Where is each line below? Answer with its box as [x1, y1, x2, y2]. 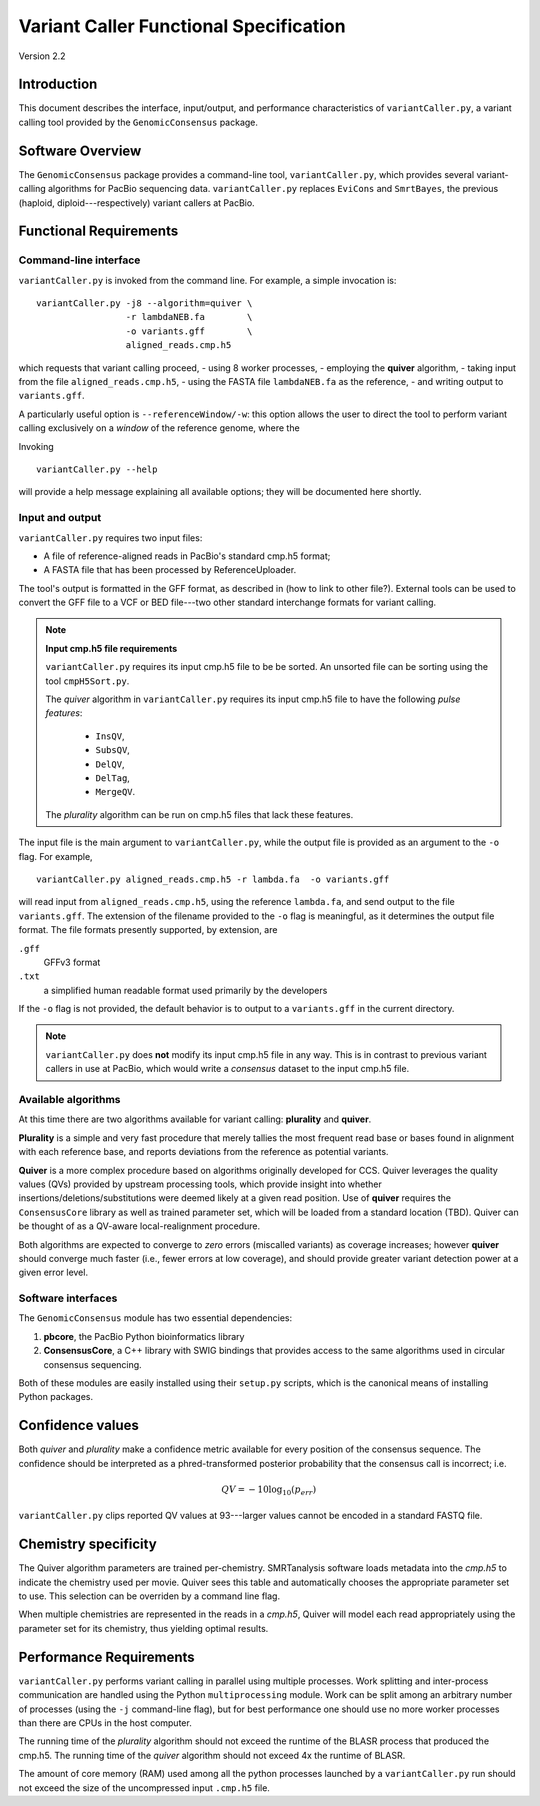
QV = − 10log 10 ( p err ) [221, 1483, 317, 1497]
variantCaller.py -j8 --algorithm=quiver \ [36, 298, 253, 309]
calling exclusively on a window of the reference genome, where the [18, 422, 300, 434]
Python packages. [18, 1391, 94, 1403]
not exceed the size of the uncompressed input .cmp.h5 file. [18, 1781, 270, 1794]
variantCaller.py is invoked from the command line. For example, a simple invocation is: [18, 274, 397, 286]
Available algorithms [18, 1093, 121, 1106]
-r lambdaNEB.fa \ [125, 311, 253, 323]
